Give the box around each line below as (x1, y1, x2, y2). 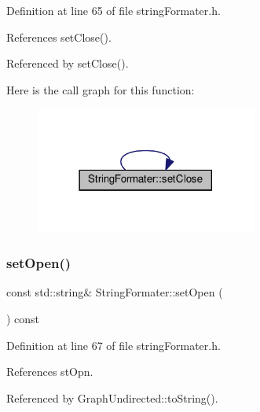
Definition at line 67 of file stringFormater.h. (6, 337, 221, 353)
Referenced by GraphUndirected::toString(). (6, 389, 218, 406)
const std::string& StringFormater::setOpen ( (6, 284, 223, 300)
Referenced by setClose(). (6, 55, 129, 72)
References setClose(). (6, 28, 112, 45)
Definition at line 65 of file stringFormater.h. (6, 2, 221, 18)
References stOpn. (6, 363, 93, 380)
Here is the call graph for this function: (6, 81, 195, 97)
